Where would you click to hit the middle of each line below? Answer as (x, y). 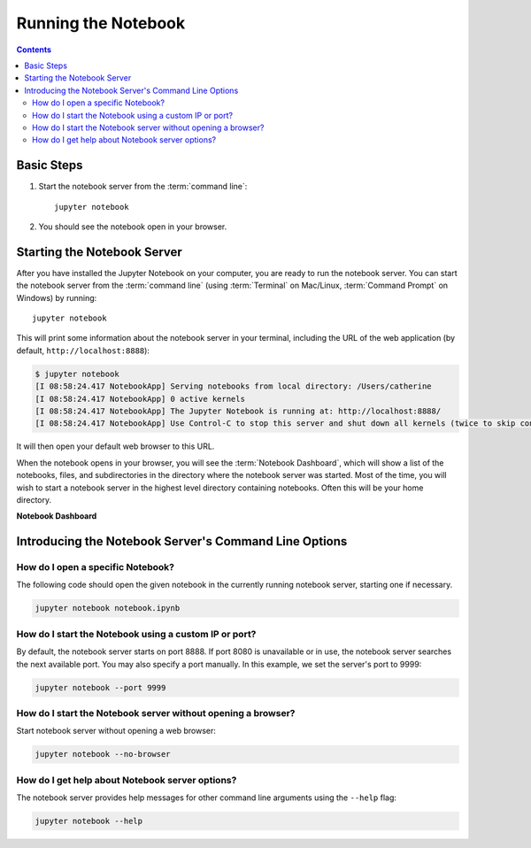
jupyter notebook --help (89, 821)
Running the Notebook (101, 23)
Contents (34, 50)
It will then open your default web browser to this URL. (115, 446)
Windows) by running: (57, 297)
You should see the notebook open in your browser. (133, 227)
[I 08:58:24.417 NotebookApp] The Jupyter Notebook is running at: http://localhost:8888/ (238, 411)
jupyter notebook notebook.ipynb (108, 608)
